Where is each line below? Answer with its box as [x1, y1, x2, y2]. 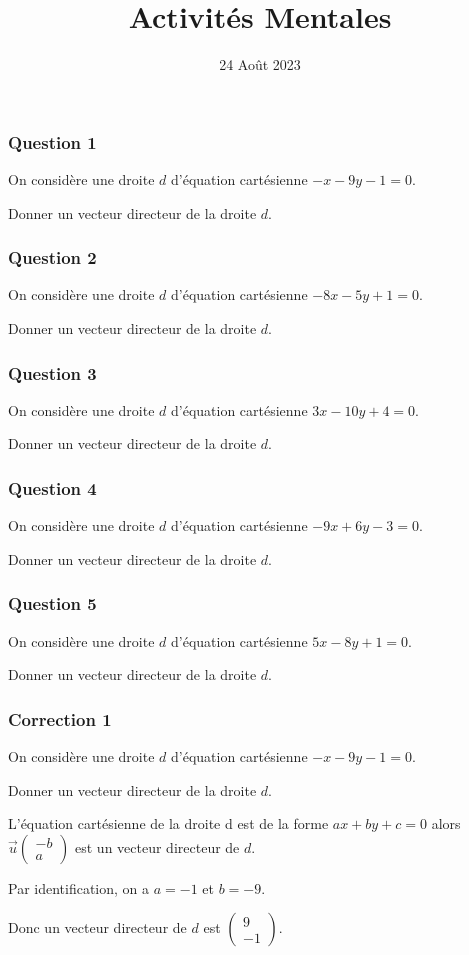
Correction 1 [8, 706, 112, 731]
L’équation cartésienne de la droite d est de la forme [8, 813, 329, 834]
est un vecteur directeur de [75, 836, 240, 857]
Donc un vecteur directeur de [8, 917, 187, 938]
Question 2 [8, 245, 97, 270]
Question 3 [8, 360, 97, 385]
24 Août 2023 [219, 54, 301, 75]
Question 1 [8, 129, 97, 154]
